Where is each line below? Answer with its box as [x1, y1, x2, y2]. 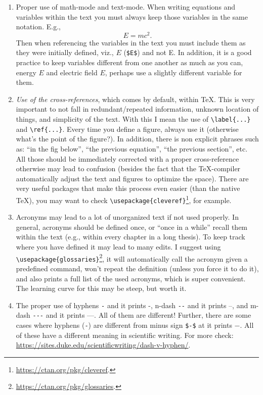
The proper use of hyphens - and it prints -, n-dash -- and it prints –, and [16, 300, 248, 310]
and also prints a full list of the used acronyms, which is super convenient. [16, 273, 246, 283]
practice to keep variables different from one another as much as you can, [16, 57, 243, 68]
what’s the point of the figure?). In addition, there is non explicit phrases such [16, 133, 259, 144]
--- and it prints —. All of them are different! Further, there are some [32, 310, 251, 320]
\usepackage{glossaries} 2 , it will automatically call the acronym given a [16, 252, 248, 264]
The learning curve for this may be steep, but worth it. [16, 283, 187, 293]
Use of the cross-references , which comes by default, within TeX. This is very [16, 93, 255, 104]
